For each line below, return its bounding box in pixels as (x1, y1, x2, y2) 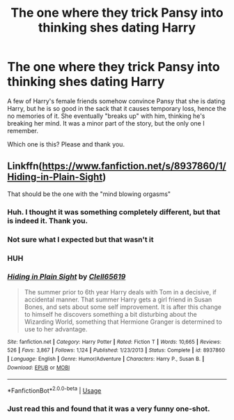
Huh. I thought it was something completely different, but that (7, 207, 221, 217)
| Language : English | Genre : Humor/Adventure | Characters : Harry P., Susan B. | (7, 356, 205, 363)
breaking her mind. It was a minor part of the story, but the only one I (7, 119, 205, 127)
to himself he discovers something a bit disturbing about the (24, 310, 197, 318)
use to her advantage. (24, 324, 88, 333)
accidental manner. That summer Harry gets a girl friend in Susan (24, 295, 212, 303)
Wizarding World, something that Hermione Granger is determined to (24, 317, 223, 326)
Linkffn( (7, 160, 43, 172)
